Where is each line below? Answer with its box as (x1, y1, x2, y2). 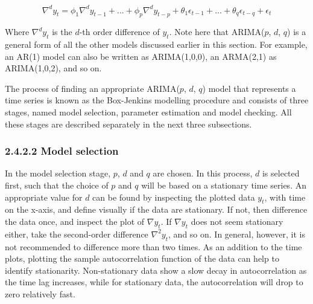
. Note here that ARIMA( (169, 25, 265, 38)
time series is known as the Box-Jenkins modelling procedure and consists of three (5, 94, 309, 106)
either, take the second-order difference (5, 227, 148, 240)
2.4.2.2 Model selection (5, 143, 119, 158)
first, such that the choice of (5, 179, 109, 192)
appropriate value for (5, 190, 83, 203)
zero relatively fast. (5, 288, 75, 300)
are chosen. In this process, (153, 167, 253, 179)
